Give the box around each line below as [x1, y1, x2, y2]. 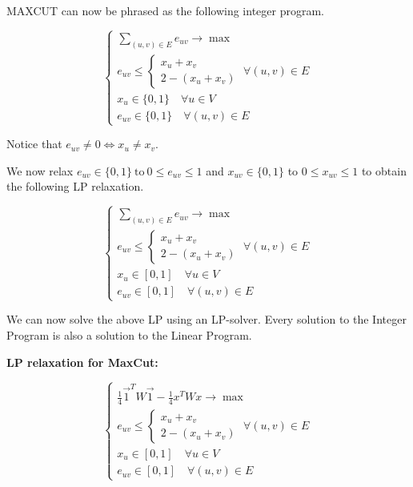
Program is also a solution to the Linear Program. [6, 326, 252, 343]
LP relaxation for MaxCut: [6, 353, 158, 370]
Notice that [6, 135, 62, 152]
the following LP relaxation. [6, 178, 144, 195]
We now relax [6, 162, 74, 179]
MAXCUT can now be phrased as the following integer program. [6, 2, 324, 18]
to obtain [361, 162, 407, 179]
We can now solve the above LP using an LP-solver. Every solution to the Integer [6, 311, 407, 328]
